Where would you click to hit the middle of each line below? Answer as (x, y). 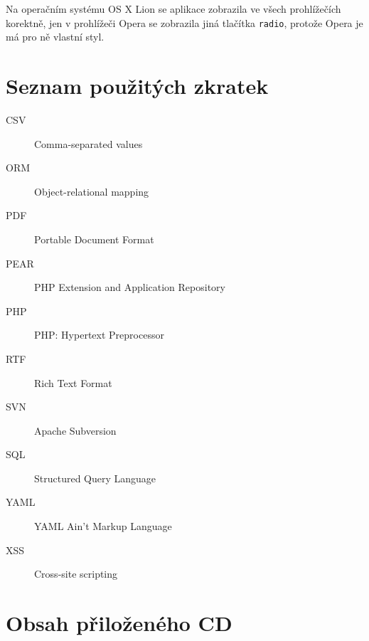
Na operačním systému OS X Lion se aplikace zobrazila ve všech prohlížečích (173, 9)
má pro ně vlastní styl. (55, 37)
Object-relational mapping (92, 191)
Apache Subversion (75, 430)
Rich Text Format (73, 382)
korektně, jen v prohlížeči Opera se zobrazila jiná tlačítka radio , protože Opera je (184, 22)
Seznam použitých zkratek (137, 86)
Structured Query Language (95, 478)
